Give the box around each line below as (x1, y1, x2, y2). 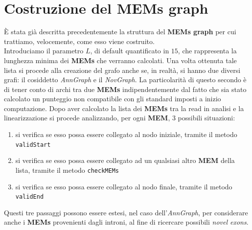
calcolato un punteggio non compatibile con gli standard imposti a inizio (4, 93, 221, 104)
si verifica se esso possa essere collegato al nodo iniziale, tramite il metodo (15, 129, 237, 139)
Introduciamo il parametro (4, 46, 84, 56)
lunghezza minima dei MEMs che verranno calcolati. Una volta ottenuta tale (4, 55, 237, 65)
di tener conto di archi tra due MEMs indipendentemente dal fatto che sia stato (4, 84, 247, 94)
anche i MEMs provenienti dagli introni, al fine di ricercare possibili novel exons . (4, 217, 249, 227)
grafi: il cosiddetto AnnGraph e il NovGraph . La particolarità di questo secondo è (4, 74, 247, 85)
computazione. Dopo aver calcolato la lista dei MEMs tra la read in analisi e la (4, 103, 244, 113)
